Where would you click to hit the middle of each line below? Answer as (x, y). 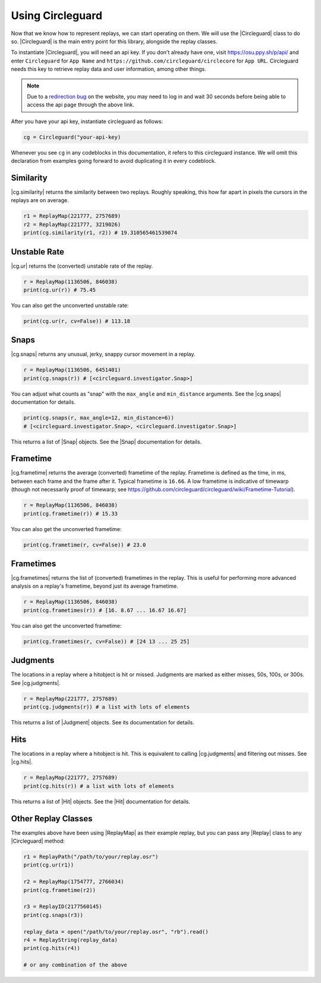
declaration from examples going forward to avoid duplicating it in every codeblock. (114, 161)
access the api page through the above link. (81, 105)
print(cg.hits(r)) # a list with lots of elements (99, 786)
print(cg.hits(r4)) (52, 948)
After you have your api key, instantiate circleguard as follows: (87, 121)
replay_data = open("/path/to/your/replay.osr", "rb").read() (116, 932)
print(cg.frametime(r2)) (60, 890)
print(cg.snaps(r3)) (53, 915)
